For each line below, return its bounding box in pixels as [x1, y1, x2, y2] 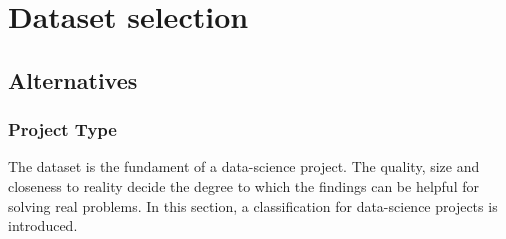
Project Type [8, 117, 117, 142]
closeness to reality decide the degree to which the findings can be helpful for [8, 175, 479, 196]
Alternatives [8, 64, 138, 95]
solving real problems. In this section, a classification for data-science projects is [8, 195, 498, 216]
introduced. [8, 215, 78, 236]
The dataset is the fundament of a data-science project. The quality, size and [8, 156, 480, 177]
